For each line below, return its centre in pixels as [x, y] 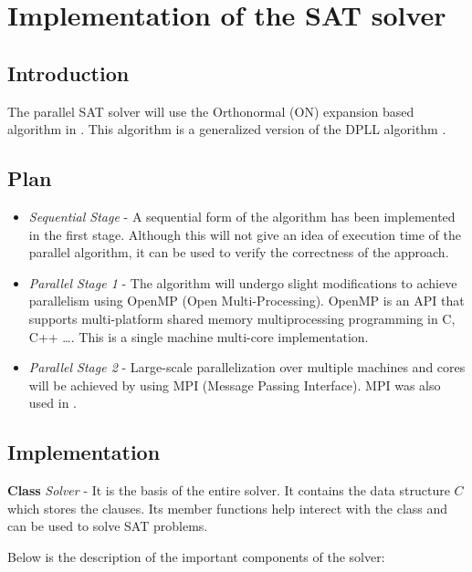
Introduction [68, 73]
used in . [53, 403]
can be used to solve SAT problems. [108, 526]
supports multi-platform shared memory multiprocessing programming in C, [242, 318]
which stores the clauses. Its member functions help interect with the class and [228, 508]
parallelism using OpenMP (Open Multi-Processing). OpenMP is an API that [246, 301]
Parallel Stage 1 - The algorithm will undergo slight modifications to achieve [243, 282]
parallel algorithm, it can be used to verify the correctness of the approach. [239, 252]
